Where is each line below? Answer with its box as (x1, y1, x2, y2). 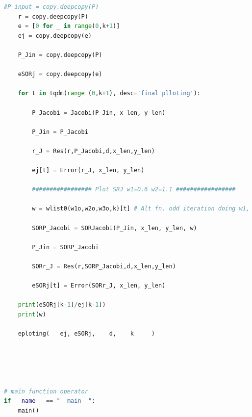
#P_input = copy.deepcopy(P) (4, 3, 99, 10)
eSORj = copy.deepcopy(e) (18, 71, 102, 78)
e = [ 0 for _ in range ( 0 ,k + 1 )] (18, 23, 120, 30)
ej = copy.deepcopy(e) (18, 32, 92, 39)
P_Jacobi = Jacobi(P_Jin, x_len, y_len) (32, 109, 166, 116)
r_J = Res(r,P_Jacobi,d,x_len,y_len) (32, 147, 155, 155)
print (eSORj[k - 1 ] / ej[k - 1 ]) (18, 301, 106, 309)
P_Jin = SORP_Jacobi (32, 243, 99, 251)
